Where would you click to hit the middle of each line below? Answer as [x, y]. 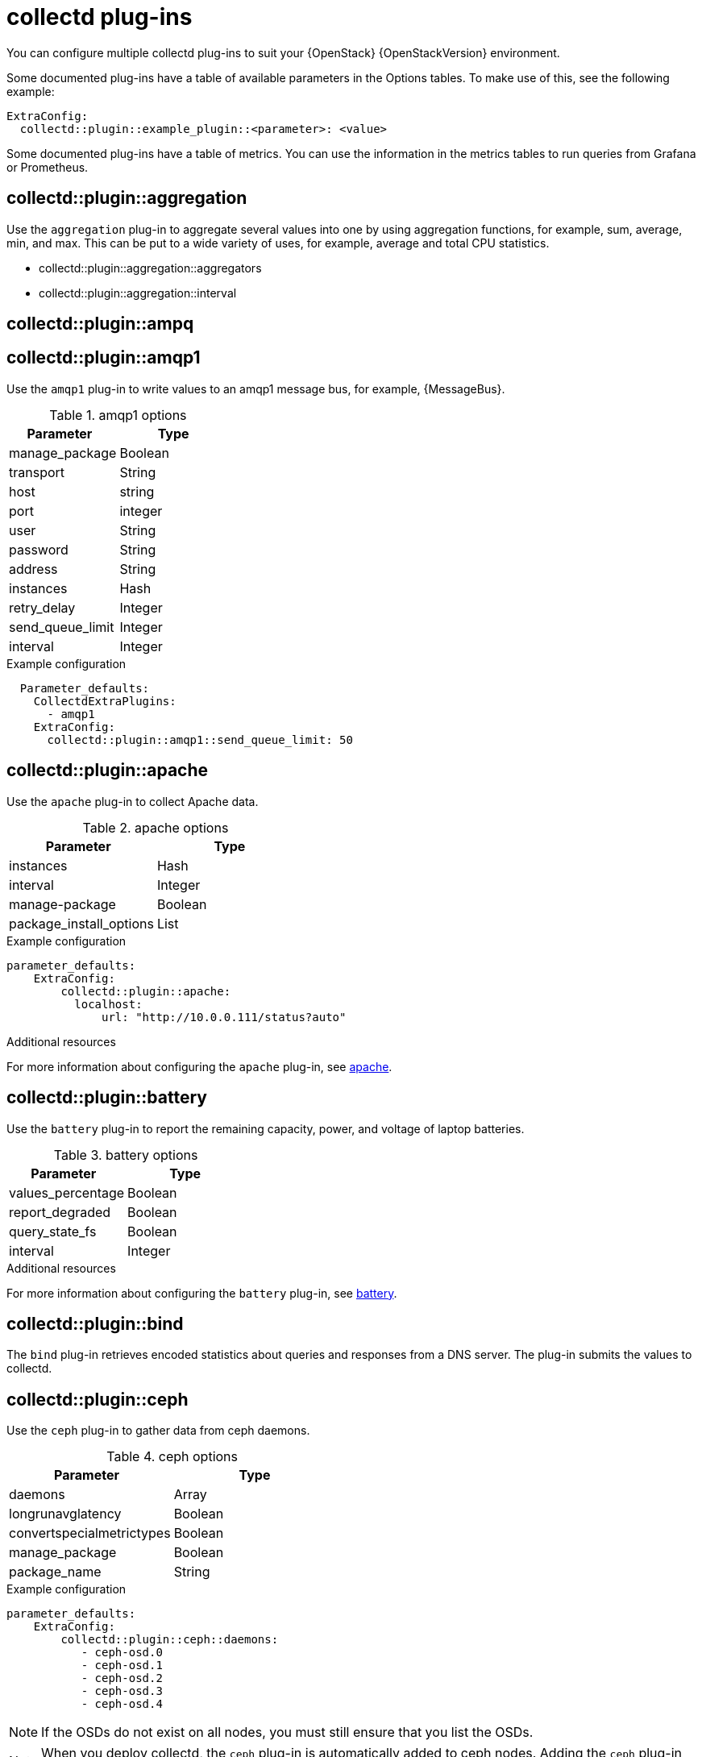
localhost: [108, 1004]
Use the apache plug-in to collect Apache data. [133, 801]
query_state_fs [53, 1231]
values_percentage [67, 1192]
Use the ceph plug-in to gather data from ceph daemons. [158, 1431]
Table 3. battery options [126, 1155]
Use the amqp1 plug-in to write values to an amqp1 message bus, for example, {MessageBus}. [256, 388]
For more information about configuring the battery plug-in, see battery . [202, 1293]
